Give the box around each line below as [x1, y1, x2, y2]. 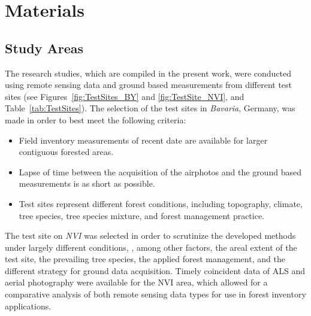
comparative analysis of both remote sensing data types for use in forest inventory [5, 288, 306, 300]
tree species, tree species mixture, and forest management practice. [19, 209, 265, 221]
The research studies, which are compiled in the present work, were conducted [5, 66, 292, 79]
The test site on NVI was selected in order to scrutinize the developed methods [5, 229, 296, 242]
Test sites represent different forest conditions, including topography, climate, [19, 197, 303, 209]
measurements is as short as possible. [19, 177, 155, 190]
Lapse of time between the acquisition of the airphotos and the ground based [19, 165, 301, 178]
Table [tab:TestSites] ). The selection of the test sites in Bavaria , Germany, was [5, 102, 295, 114]
